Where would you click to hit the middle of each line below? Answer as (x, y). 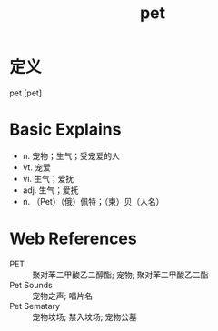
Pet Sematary (35, 306)
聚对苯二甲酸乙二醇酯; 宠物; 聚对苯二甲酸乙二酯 (120, 275)
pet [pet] (26, 93)
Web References (74, 239)
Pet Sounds (31, 285)
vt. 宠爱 (37, 167)
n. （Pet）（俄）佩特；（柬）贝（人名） (93, 201)
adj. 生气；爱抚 (50, 190)
